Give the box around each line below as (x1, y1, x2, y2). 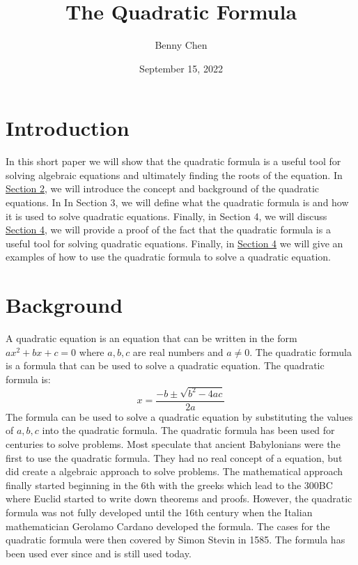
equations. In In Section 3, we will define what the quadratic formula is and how (6, 195, 349, 210)
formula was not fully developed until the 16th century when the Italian (6, 505, 313, 519)
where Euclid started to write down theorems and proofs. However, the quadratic (6, 491, 352, 506)
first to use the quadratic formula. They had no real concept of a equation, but (6, 450, 343, 465)
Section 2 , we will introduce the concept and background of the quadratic (6, 181, 320, 196)
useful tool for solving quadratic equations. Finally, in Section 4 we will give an (6, 235, 343, 250)
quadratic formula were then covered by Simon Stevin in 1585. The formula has (6, 532, 345, 547)
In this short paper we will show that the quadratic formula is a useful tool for (6, 154, 341, 169)
